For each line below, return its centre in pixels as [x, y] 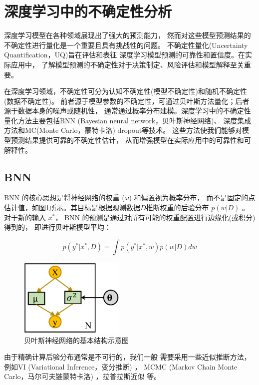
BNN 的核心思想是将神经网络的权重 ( [64, 197]
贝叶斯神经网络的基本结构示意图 [76, 340]
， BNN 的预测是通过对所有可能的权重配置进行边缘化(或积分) [155, 217]
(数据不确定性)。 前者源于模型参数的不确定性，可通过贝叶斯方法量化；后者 [127, 101]
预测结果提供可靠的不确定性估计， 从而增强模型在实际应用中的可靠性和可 [131, 140]
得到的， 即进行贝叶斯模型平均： [58, 227]
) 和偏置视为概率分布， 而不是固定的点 [192, 197]
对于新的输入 [25, 217]
